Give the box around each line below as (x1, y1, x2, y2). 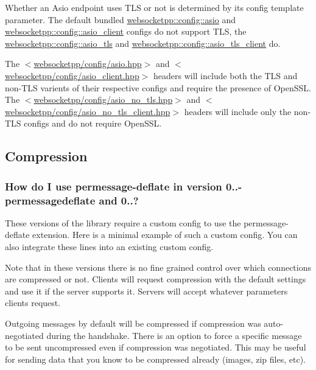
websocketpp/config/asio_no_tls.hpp (33, 93, 173, 106)
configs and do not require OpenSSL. (24, 117, 162, 130)
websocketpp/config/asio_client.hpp (5, 69, 139, 82)
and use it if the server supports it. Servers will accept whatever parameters (5, 284, 288, 297)
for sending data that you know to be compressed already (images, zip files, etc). (5, 352, 306, 365)
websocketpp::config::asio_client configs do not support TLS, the (5, 25, 247, 38)
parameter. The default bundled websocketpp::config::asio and (5, 13, 236, 26)
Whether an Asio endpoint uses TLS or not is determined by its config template (5, 1, 304, 13)
